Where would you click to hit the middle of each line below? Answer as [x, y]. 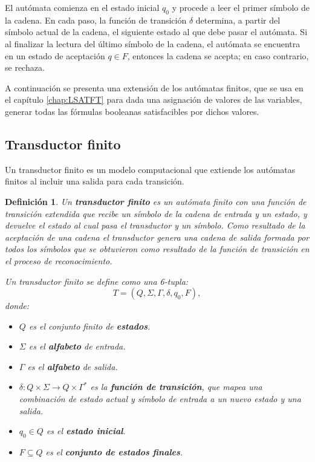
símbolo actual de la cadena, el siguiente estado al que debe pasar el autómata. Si [156, 32]
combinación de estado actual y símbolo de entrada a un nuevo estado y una [160, 399]
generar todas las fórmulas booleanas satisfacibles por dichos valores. [132, 111]
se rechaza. [25, 67]
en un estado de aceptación [55, 55]
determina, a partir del [238, 20]
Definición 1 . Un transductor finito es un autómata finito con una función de [156, 201]
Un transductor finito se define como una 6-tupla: [97, 281]
